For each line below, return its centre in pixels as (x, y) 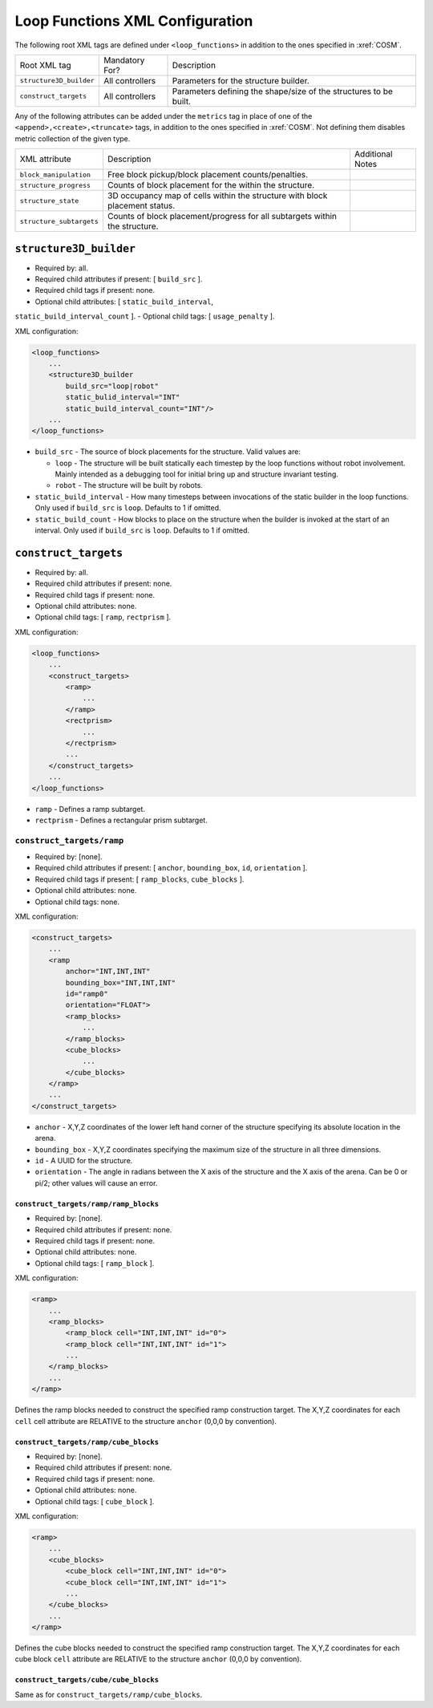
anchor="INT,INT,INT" (108, 972)
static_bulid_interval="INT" (123, 398)
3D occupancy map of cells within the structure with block (217, 196)
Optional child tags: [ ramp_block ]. (95, 1263)
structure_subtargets (59, 221)
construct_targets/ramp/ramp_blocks (87, 1204)
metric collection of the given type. (73, 138)
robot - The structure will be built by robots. (129, 485)
